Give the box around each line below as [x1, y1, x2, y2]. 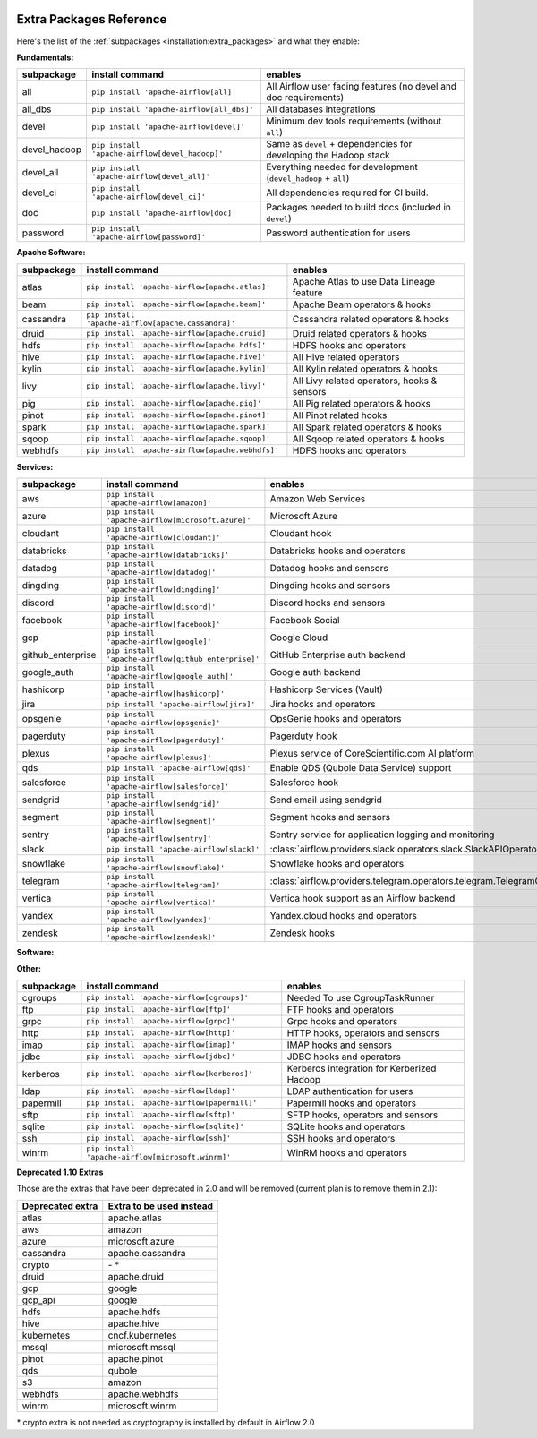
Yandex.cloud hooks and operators [269, 910, 418, 922]
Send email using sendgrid [269, 793, 382, 806]
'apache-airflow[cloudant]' [106, 533, 221, 543]
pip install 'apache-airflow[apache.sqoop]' [86, 434, 271, 443]
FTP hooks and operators [286, 1003, 394, 1015]
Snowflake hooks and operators [269, 858, 405, 870]
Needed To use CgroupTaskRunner [286, 991, 435, 1004]
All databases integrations [266, 103, 376, 116]
